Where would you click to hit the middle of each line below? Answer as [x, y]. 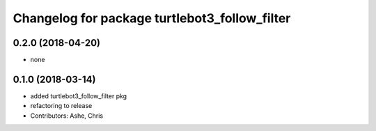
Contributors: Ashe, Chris [67, 116]
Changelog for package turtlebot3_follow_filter [152, 18]
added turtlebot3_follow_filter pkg [79, 96]
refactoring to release [61, 106]
